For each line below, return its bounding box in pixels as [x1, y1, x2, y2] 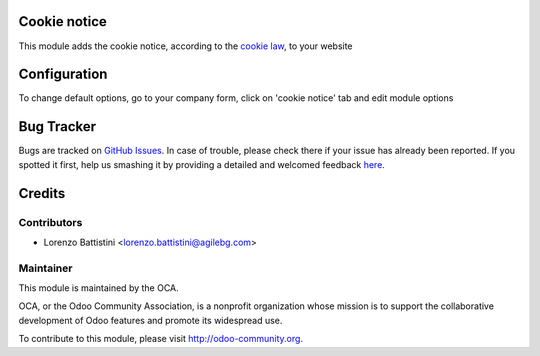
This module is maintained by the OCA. [18, 282, 179, 294]
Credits [18, 185, 66, 202]
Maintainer [18, 261, 73, 275]
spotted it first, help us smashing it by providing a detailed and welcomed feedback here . [18, 158, 385, 170]
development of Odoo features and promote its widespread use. [18, 314, 283, 326]
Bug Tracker [18, 118, 97, 135]
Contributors [18, 215, 83, 229]
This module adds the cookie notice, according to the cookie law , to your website [18, 40, 354, 52]
